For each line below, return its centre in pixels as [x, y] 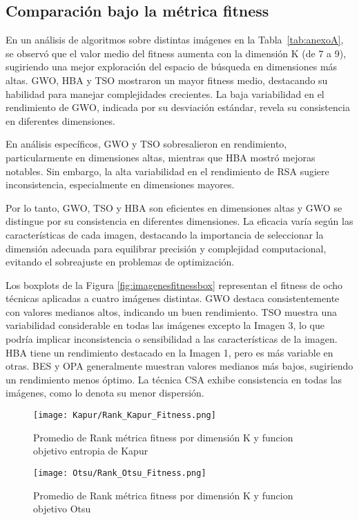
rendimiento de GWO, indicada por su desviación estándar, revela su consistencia [178, 107]
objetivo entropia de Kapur [91, 451]
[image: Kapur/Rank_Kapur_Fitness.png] [125, 416]
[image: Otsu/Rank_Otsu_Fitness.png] [120, 473]
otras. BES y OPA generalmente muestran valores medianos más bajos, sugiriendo [179, 366]
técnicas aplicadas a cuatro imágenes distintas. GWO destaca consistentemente [173, 298]
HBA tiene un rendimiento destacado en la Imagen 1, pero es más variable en [169, 352]
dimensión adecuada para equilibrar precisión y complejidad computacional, [166, 248]
